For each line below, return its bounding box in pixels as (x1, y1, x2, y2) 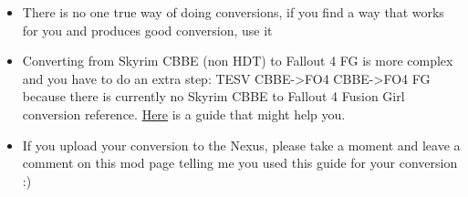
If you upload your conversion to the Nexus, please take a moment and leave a (22, 135, 461, 154)
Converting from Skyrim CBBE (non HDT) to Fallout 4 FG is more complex (22, 51, 453, 70)
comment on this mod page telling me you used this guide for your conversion (22, 153, 458, 172)
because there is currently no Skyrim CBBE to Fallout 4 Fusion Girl (22, 87, 405, 106)
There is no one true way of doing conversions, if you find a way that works (22, 3, 444, 21)
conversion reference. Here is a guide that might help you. (22, 104, 346, 123)
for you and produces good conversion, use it (22, 20, 273, 39)
